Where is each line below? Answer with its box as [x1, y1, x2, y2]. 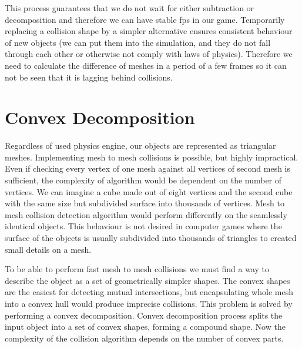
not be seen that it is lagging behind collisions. [5, 71, 173, 83]
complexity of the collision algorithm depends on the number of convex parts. [5, 332, 284, 344]
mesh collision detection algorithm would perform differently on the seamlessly [5, 208, 287, 220]
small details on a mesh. [5, 243, 92, 255]
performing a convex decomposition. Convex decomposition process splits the [5, 309, 283, 321]
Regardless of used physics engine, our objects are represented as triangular [5, 139, 276, 152]
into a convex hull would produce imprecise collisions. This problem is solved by [5, 297, 293, 309]
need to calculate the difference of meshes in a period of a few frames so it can [5, 59, 287, 71]
